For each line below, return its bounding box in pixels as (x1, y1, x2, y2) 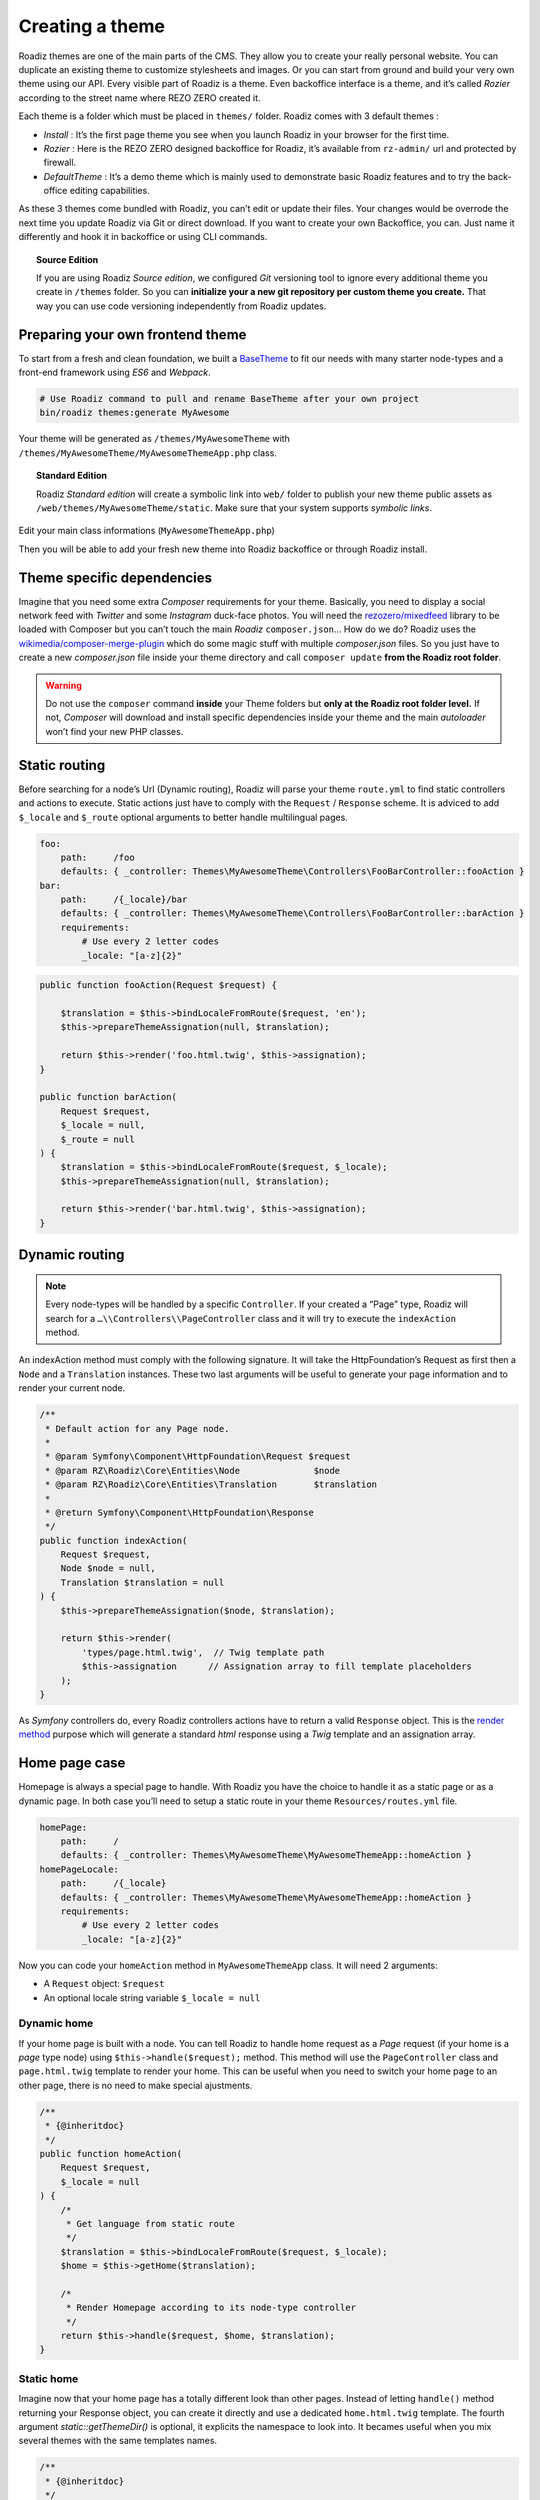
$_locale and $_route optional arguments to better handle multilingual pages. (18, 811, 349, 823)
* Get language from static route (65, 2218, 235, 2229)
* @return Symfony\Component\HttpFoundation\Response (45, 1506, 314, 1518)
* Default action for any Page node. (45, 1423, 230, 1434)
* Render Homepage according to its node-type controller (65, 2302, 357, 2314)
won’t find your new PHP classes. (45, 725, 184, 737)
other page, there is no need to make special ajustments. (18, 2079, 253, 2091)
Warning (45, 679, 82, 691)
